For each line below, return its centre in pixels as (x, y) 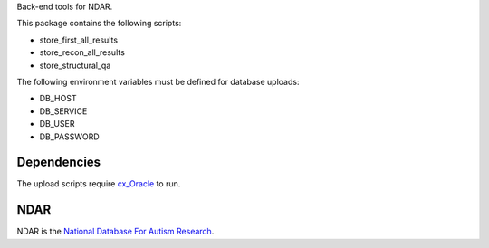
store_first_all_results (78, 40)
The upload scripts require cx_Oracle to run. (99, 184)
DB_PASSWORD (69, 137)
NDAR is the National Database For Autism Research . (115, 232)
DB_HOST (58, 99)
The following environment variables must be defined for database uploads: (158, 81)
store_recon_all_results (82, 52)
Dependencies (59, 162)
